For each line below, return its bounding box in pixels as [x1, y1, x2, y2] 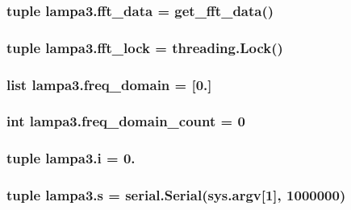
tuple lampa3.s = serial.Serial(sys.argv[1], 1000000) [6, 185, 346, 205]
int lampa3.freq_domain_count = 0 [6, 111, 245, 131]
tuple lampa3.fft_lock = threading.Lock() [6, 37, 283, 57]
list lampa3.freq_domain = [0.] [6, 74, 212, 94]
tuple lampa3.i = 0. [6, 148, 136, 168]
